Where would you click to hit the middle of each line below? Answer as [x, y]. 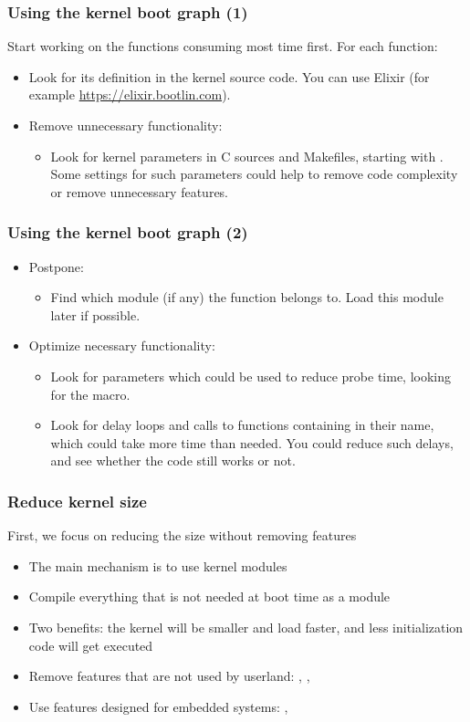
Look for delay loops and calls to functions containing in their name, [242, 425]
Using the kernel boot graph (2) [128, 232]
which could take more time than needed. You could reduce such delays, [252, 442]
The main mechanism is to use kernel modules [158, 565]
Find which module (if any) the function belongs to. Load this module [247, 297]
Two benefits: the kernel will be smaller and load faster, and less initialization [246, 627]
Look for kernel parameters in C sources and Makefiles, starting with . [247, 156]
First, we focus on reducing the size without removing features [182, 535]
